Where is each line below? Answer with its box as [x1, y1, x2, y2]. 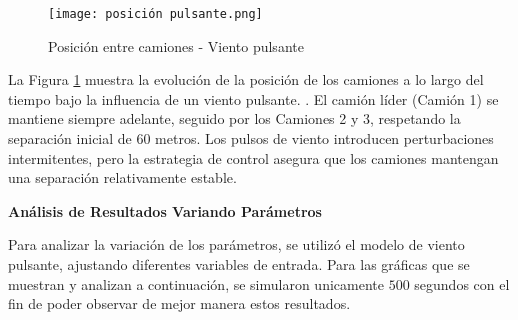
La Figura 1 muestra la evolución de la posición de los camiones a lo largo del [8, 69, 484, 90]
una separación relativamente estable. [8, 167, 237, 188]
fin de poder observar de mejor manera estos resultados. [8, 293, 351, 314]
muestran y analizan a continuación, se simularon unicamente [8, 273, 384, 294]
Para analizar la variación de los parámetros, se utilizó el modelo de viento [8, 234, 465, 255]
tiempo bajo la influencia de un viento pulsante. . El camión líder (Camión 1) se [8, 88, 499, 109]
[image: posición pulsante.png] [48, 7, 263, 21]
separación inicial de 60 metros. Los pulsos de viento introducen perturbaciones [8, 128, 494, 149]
